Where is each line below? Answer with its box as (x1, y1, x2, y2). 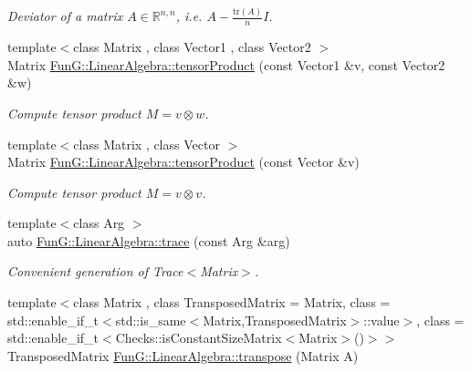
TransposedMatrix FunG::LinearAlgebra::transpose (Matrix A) (7, 346, 359, 365)
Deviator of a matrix (7, 6, 123, 26)
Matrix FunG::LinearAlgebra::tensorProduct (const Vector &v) (7, 152, 360, 171)
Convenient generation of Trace (7, 262, 183, 281)
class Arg (73, 213, 125, 232)
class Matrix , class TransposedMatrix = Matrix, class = (73, 293, 391, 312)
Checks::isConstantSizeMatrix (115, 328, 282, 347)
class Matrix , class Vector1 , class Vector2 (73, 37, 311, 57)
